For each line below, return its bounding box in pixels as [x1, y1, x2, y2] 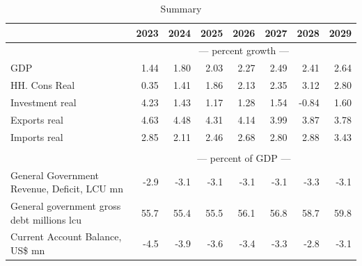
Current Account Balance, [10, 229, 122, 244]
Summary [160, 1, 202, 15]
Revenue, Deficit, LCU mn [10, 181, 123, 196]
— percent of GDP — [197, 150, 291, 165]
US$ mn [10, 243, 45, 258]
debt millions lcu [10, 212, 81, 226]
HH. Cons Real [10, 78, 75, 92]
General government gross [10, 199, 121, 213]
